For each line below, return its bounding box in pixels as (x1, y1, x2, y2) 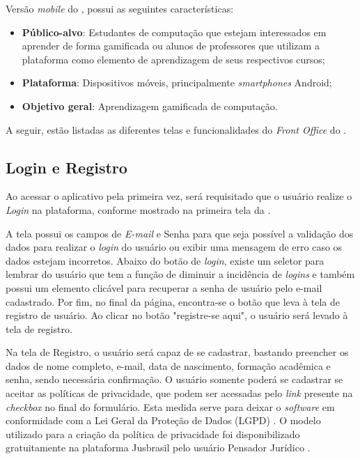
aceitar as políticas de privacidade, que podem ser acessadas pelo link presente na (6, 386, 353, 400)
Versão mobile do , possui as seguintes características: (6, 1, 234, 15)
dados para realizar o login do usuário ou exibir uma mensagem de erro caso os (6, 240, 343, 254)
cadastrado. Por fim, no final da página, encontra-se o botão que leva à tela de (6, 294, 340, 309)
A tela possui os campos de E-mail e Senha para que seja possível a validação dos (6, 226, 354, 240)
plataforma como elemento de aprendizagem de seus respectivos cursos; (22, 52, 325, 66)
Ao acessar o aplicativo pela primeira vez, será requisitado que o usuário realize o (6, 189, 352, 203)
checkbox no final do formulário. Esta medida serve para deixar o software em (6, 399, 335, 414)
